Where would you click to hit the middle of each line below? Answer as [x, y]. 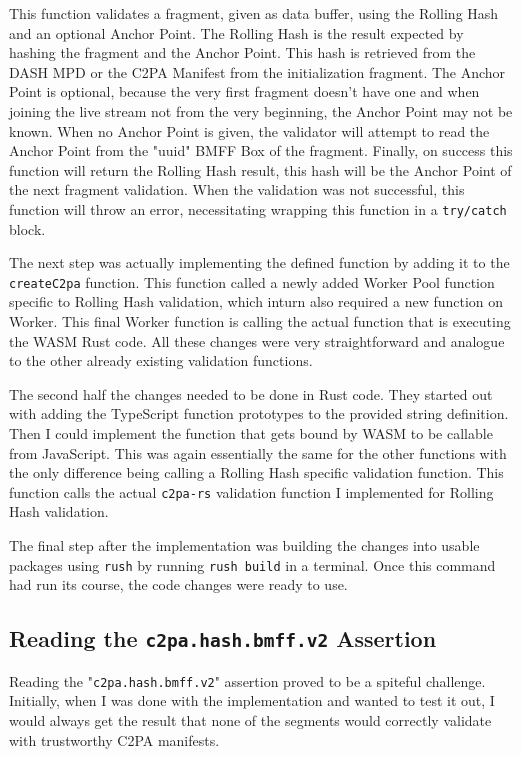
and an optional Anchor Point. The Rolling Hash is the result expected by [236, 32]
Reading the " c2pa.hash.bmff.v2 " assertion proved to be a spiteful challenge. [247, 680]
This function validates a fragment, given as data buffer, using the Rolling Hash [254, 13]
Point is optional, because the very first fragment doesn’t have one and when [244, 91]
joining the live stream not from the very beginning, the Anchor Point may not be [261, 110]
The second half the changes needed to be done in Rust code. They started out [251, 393]
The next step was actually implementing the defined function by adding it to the [259, 262]
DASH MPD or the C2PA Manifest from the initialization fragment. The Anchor [257, 71]
